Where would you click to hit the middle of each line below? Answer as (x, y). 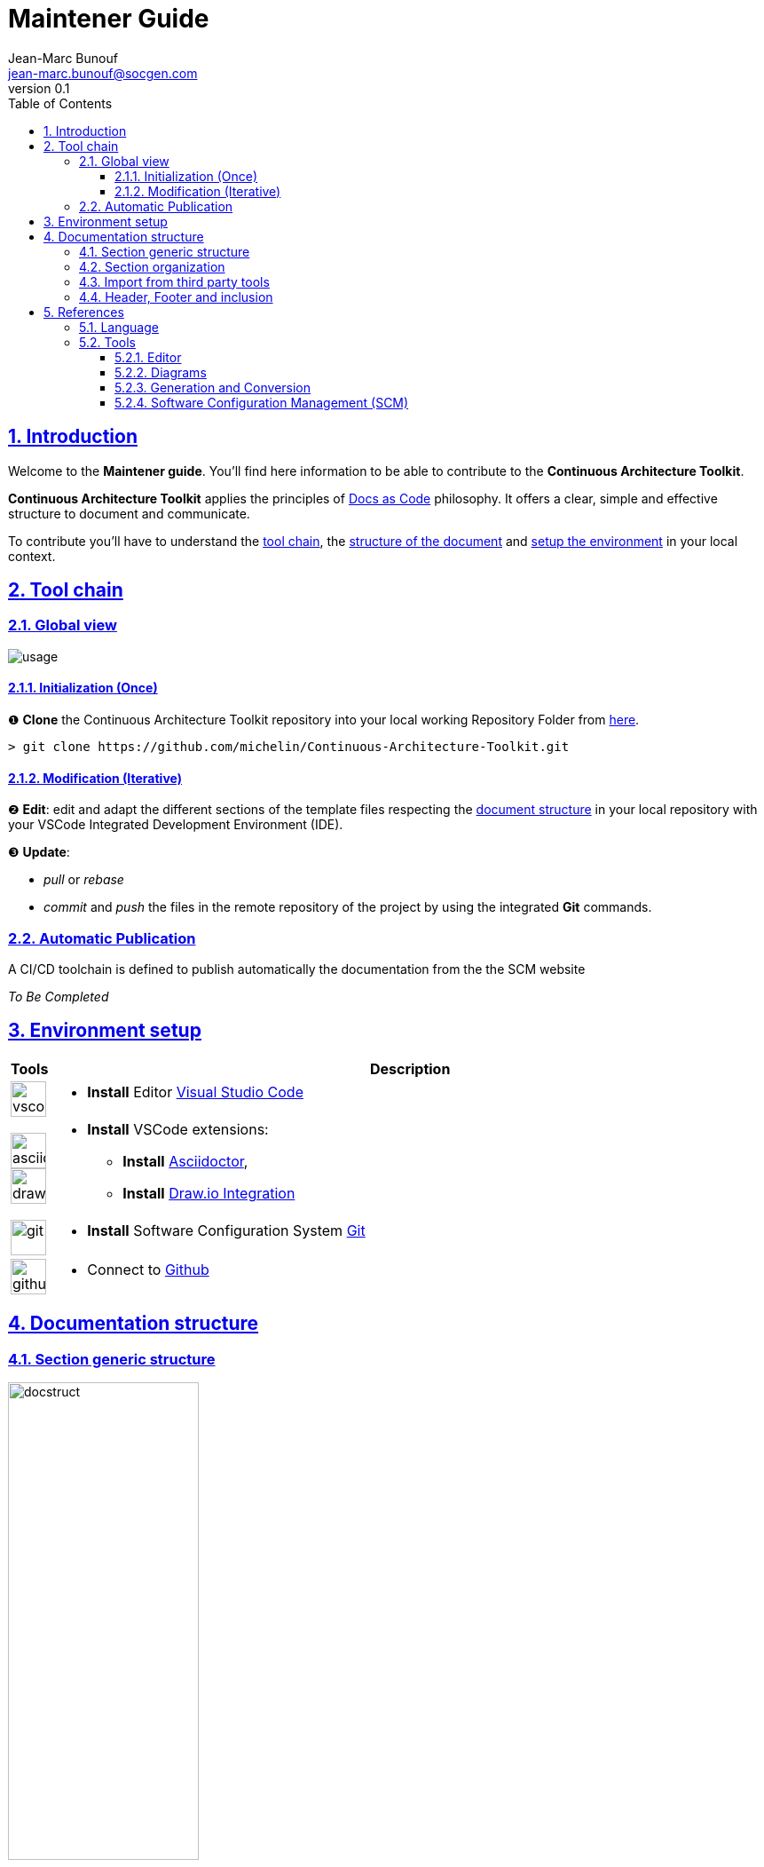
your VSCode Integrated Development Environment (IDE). (176, 825)
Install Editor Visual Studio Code (195, 1092)
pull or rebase (84, 880)
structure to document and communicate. (129, 513)
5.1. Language (119, 327)
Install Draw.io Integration (209, 1193)
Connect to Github (148, 1269)
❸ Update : (39, 852)
